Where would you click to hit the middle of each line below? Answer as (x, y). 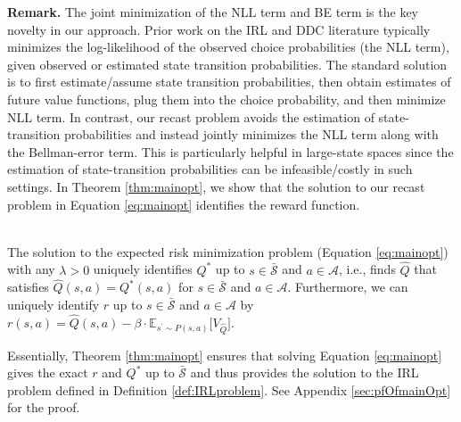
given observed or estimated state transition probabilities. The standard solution (227, 64)
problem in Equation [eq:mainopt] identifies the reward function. (184, 204)
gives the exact (48, 372)
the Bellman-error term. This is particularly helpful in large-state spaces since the (230, 151)
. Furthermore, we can (348, 287)
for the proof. (44, 407)
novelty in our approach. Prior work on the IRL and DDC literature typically (219, 29)
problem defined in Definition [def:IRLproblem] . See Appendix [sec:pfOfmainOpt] (229, 389)
